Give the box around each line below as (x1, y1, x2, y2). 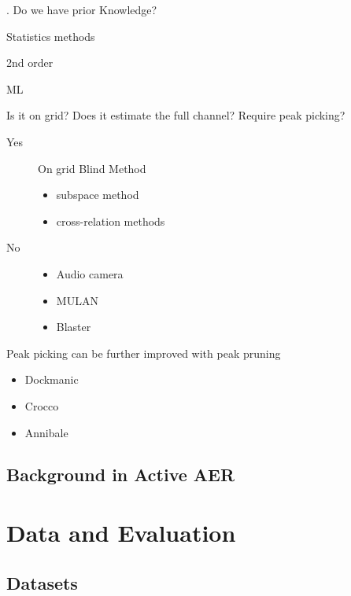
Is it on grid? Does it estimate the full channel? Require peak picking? (6, 107, 345, 123)
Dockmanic (24, 371, 79, 388)
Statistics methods (6, 28, 95, 44)
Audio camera (56, 265, 124, 281)
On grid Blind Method (38, 160, 146, 176)
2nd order (6, 54, 54, 71)
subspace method (56, 186, 139, 203)
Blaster (56, 318, 91, 335)
